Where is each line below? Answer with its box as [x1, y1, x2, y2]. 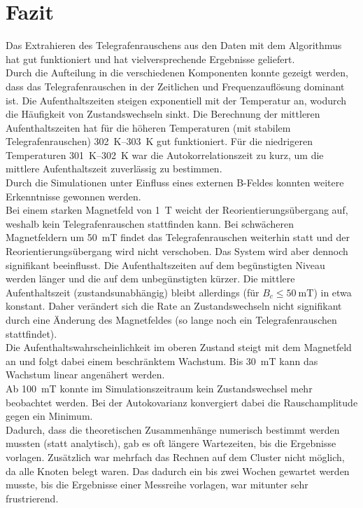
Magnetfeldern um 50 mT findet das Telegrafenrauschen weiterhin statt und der [6, 230, 350, 245]
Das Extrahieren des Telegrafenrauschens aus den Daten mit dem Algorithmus [6, 38, 342, 53]
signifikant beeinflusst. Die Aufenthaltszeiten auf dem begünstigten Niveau [6, 257, 325, 272]
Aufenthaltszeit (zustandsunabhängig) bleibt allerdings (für [6, 284, 259, 299]
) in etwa [313, 284, 352, 299]
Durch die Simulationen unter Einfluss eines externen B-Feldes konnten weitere [6, 175, 344, 190]
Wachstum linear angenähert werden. [6, 367, 165, 382]
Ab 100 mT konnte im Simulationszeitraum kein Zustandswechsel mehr [6, 380, 313, 395]
